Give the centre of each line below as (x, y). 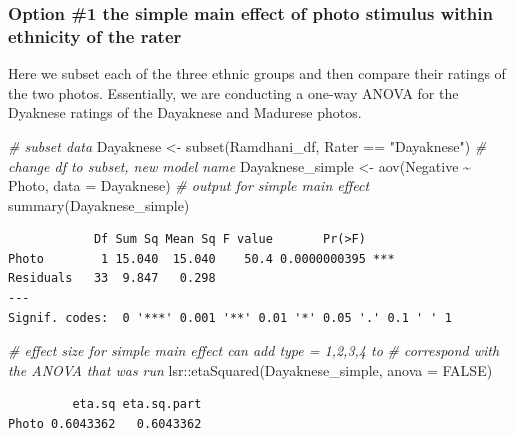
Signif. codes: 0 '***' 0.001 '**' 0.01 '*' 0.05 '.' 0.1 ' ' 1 (230, 317)
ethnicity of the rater (95, 35)
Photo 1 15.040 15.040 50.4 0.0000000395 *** (201, 258)
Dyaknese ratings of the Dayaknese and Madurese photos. (185, 112)
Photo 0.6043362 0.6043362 (105, 424)
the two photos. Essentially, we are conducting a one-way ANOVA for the (233, 92)
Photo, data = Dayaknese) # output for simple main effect (189, 185)
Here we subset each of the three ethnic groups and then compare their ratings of (257, 73)
